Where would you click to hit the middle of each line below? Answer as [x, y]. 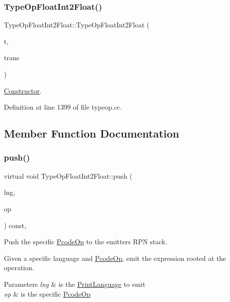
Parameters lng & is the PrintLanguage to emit [75, 284]
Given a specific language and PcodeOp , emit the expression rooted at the [115, 258]
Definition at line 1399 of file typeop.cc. [63, 107]
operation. [19, 267]
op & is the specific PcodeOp [47, 293]
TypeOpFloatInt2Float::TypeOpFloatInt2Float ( [77, 25]
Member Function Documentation [92, 133]
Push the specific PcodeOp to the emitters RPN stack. [86, 242]
